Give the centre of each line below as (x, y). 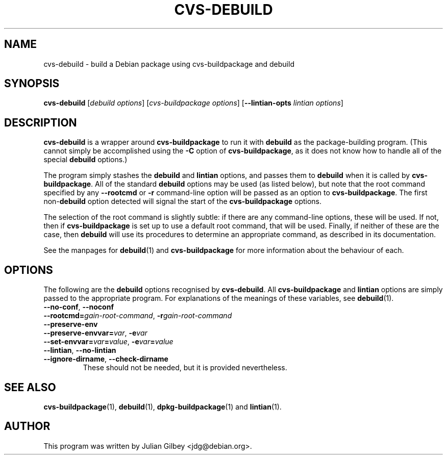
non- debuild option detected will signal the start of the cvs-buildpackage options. (183, 201)
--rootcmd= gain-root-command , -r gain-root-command (138, 316)
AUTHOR (27, 426)
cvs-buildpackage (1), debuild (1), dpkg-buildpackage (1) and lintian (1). (163, 406)
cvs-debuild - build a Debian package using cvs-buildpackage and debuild (169, 64)
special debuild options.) (85, 160)
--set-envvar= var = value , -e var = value (108, 342)
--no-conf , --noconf (79, 307)
